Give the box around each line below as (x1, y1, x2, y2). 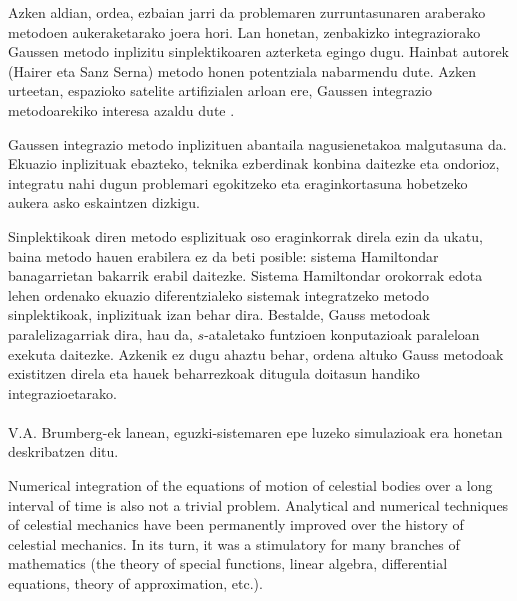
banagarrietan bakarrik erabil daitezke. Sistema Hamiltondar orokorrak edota (8, 265, 483, 286)
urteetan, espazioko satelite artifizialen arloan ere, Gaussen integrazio (8, 80, 433, 101)
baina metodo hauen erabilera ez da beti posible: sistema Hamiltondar (8, 245, 439, 266)
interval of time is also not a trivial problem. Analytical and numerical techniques (8, 494, 509, 515)
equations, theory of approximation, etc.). (8, 573, 263, 594)
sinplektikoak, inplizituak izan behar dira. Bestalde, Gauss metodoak (8, 304, 430, 325)
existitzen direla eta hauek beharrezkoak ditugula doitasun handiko (8, 363, 420, 384)
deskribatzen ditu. (8, 441, 119, 462)
